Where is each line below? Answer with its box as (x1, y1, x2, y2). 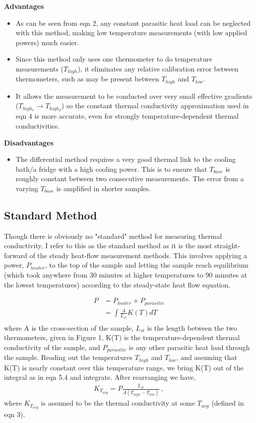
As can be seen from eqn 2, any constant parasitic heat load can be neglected (15, 17, 251, 28)
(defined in (211, 398, 244, 408)
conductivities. (15, 120, 60, 131)
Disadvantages (4, 137, 54, 147)
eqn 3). (4, 409, 25, 420)
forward (4, 250, 27, 260)
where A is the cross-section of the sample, (4, 322, 133, 333)
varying (15, 183, 38, 193)
